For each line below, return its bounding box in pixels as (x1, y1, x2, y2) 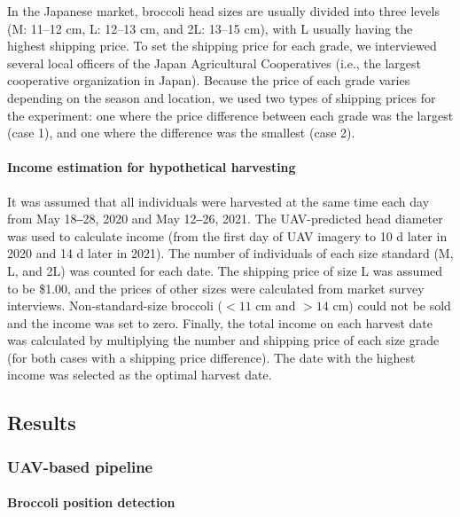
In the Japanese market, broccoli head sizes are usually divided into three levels (7, 2, 440, 20)
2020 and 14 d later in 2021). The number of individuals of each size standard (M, (7, 244, 454, 262)
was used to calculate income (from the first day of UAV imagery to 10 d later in (7, 226, 448, 245)
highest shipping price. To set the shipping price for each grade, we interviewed (7, 36, 437, 55)
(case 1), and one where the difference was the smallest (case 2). (7, 123, 355, 142)
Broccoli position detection (7, 493, 175, 512)
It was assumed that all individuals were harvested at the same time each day (7, 192, 430, 210)
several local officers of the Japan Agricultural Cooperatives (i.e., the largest (7, 53, 421, 72)
